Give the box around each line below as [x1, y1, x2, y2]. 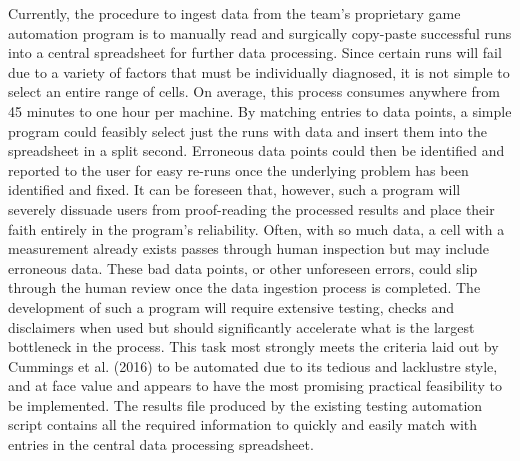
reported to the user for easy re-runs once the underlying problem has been [8, 159, 469, 180]
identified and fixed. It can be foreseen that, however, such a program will [8, 179, 461, 200]
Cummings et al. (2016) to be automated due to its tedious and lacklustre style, [8, 355, 498, 376]
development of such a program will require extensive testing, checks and [8, 296, 455, 317]
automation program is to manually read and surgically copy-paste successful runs [8, 22, 512, 43]
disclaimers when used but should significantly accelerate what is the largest [8, 316, 475, 337]
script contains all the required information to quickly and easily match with [8, 414, 478, 435]
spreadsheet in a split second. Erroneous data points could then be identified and [8, 140, 505, 161]
